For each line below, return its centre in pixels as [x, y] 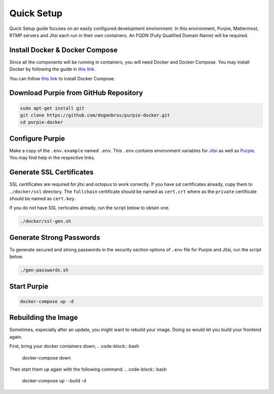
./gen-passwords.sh [44, 270]
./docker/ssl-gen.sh [45, 221]
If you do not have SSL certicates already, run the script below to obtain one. [90, 208]
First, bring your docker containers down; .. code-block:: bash [74, 346]
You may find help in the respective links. [53, 158]
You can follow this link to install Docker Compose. [62, 78]
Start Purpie [29, 286]
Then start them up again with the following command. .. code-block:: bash [88, 369]
